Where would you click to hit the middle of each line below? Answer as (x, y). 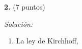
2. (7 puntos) (25, 7)
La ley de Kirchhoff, (47, 41)
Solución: (19, 23)
